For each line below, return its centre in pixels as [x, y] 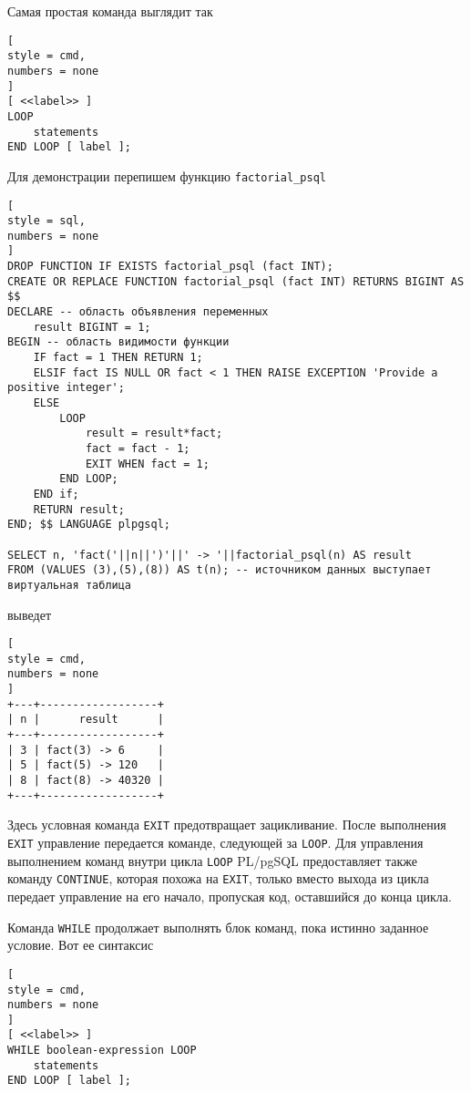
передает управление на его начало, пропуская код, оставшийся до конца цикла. [230, 896]
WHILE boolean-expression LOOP [102, 1051]
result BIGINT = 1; [92, 327]
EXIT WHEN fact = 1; [147, 464]
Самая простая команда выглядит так [110, 11]
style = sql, [46, 221]
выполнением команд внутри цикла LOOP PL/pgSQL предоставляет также [213, 860]
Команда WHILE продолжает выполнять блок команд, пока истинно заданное [218, 927]
